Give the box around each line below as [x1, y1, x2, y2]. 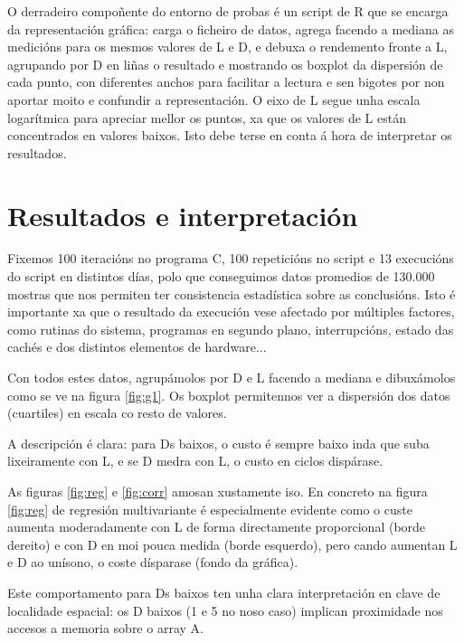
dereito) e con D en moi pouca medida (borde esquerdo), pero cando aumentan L [7, 534, 458, 553]
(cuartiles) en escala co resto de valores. [7, 403, 227, 422]
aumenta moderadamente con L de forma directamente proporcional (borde [7, 517, 426, 536]
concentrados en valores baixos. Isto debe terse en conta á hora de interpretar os [7, 126, 452, 145]
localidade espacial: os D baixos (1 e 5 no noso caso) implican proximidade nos [7, 600, 443, 619]
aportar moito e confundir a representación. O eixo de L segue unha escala [7, 90, 421, 109]
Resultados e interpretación [7, 196, 358, 233]
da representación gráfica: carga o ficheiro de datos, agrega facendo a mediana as [7, 19, 454, 38]
